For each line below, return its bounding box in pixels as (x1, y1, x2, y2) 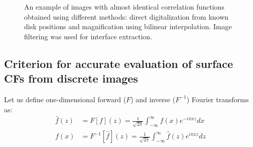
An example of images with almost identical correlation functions (24, 2, 224, 12)
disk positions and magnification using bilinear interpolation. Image (24, 21, 232, 32)
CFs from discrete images (4, 70, 138, 86)
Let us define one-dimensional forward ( (4, 94, 126, 104)
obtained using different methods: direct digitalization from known (24, 11, 229, 22)
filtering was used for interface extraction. (24, 31, 153, 41)
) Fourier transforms (186, 94, 249, 104)
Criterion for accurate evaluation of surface (4, 55, 233, 71)
